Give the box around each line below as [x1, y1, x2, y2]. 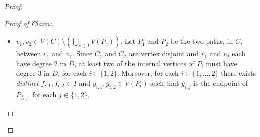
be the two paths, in [170, 36, 233, 46]
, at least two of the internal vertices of [74, 58, 194, 68]
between [16, 48, 41, 59]
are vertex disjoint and [128, 48, 199, 59]
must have [206, 58, 237, 68]
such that [150, 77, 179, 88]
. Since [72, 48, 93, 59]
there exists [221, 68, 256, 78]
